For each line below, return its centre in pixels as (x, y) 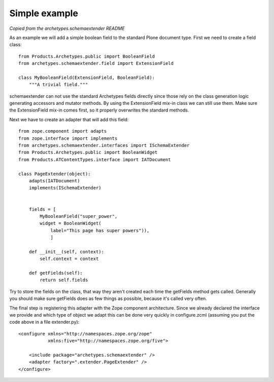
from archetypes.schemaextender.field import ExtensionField (96, 64)
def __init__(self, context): (66, 252)
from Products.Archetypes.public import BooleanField (87, 56)
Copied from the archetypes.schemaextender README (67, 28)
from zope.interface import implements (68, 138)
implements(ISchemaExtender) (65, 188)
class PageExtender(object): (55, 174)
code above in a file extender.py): (44, 322)
